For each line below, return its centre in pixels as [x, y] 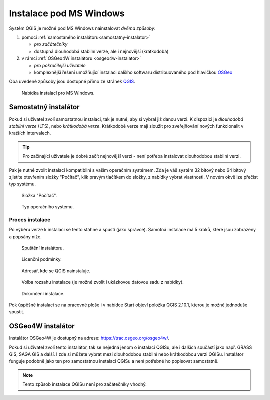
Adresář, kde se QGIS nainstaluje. [56, 271]
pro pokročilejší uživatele [60, 65]
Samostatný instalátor [44, 107]
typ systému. [23, 184]
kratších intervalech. [30, 133]
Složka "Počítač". [39, 195]
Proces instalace [30, 219]
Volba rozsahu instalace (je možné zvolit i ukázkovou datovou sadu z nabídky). [103, 282]
